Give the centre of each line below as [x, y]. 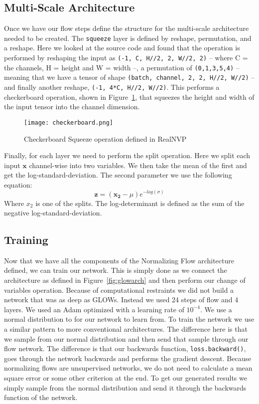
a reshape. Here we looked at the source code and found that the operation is [122, 48]
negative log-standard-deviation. [53, 213]
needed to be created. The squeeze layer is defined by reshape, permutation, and [128, 38]
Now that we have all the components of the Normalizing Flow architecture [119, 260]
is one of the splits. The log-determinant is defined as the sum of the [140, 203]
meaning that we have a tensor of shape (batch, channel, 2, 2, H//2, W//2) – [129, 77]
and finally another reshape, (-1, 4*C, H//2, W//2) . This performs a [112, 87]
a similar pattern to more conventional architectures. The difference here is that [126, 329]
